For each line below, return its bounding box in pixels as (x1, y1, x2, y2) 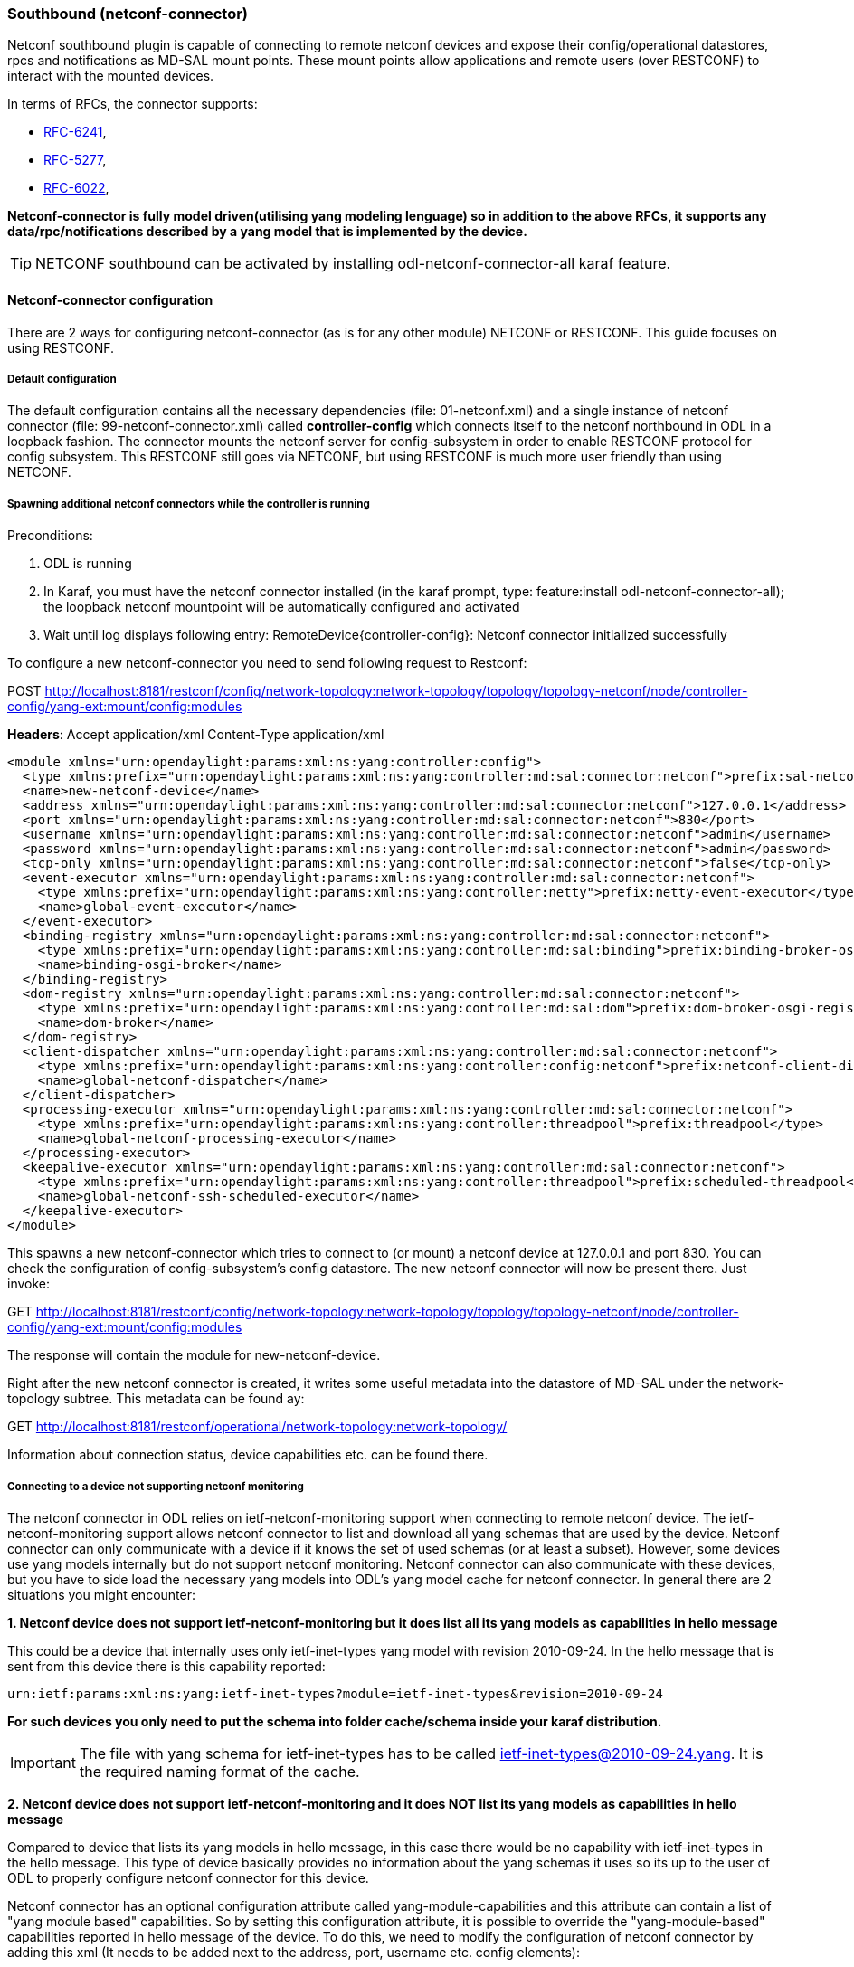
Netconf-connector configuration (7, 291, 213, 308)
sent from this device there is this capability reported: (7, 1658, 326, 1674)
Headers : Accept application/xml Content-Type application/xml (7, 727, 384, 743)
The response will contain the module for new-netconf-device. (7, 1347, 381, 1364)
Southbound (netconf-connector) (7, 5, 249, 23)
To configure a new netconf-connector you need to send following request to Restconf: (7, 655, 527, 671)
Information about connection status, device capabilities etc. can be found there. (7, 1447, 489, 1463)
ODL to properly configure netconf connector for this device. (7, 1869, 369, 1886)
